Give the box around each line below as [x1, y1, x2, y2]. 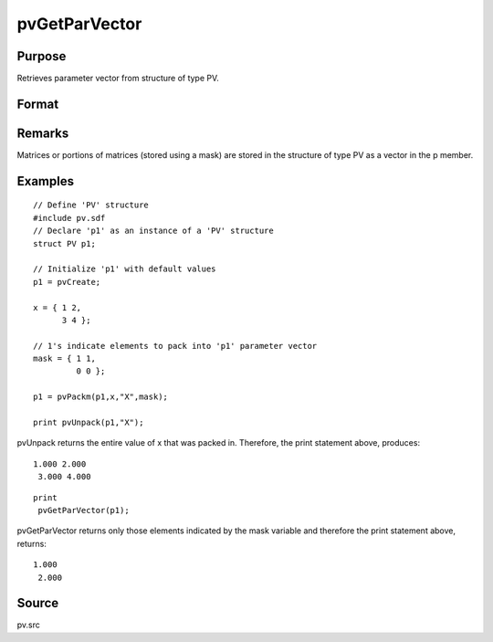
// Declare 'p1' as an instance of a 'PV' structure [33, 226, 274, 237]
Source [16, 595, 59, 611]
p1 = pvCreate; [33, 277, 101, 287]
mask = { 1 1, [33, 353, 96, 364]
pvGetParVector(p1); [37, 505, 130, 515]
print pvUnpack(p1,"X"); [33, 417, 144, 428]
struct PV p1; [33, 238, 96, 248]
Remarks [16, 125, 69, 141]
